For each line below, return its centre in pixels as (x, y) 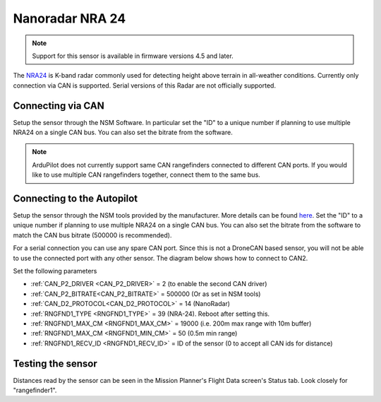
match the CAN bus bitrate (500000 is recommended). (92, 235)
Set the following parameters (55, 271)
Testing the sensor (55, 363)
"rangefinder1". (35, 390)
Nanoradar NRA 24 (69, 18)
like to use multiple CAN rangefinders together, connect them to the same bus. (146, 175)
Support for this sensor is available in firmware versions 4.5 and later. (133, 56)
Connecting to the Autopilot (75, 199)
